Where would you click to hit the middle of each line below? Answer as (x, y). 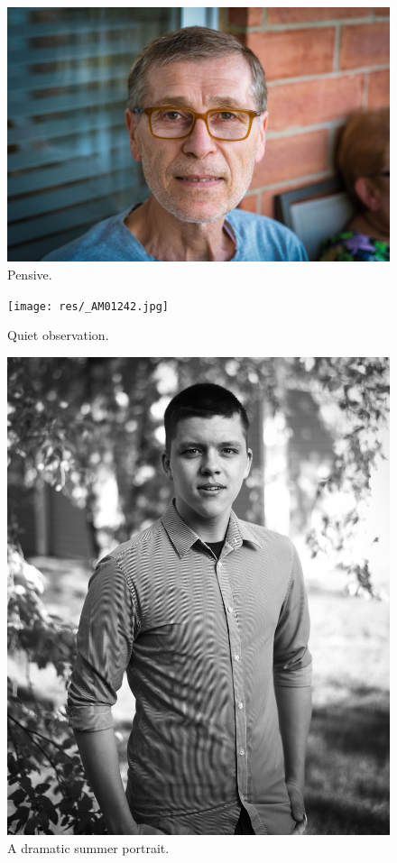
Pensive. (30, 274)
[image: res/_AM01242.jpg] (88, 306)
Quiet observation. (58, 335)
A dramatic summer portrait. (88, 847)
